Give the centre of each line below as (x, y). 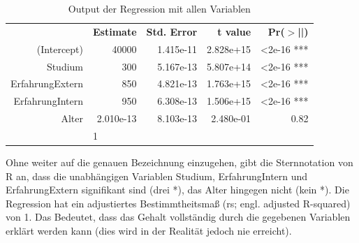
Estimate (115, 31)
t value (234, 31)
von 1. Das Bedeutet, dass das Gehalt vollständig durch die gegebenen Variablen (178, 217)
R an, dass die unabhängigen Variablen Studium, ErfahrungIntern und (157, 176)
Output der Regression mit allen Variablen (159, 8)
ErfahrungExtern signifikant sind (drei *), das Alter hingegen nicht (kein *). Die (177, 190)
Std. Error (172, 31)
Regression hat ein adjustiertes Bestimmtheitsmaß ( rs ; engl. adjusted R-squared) (178, 203)
